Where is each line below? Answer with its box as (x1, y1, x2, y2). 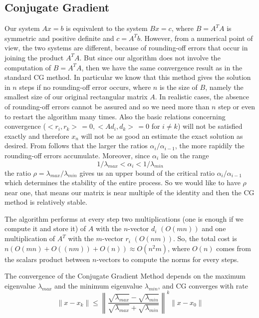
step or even (218, 101, 256, 111)
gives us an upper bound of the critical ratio (79, 167, 215, 178)
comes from (216, 243, 251, 253)
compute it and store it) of (4, 223, 86, 234)
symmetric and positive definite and (4, 32, 114, 43)
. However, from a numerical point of (140, 32, 253, 43)
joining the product (4, 52, 64, 62)
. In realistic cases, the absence (155, 91, 249, 102)
